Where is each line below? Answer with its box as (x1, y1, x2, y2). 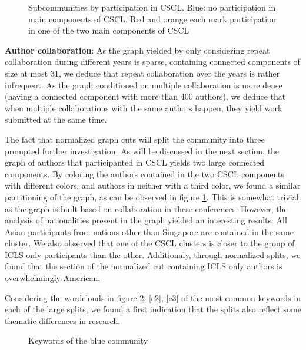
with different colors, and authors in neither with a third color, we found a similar (5, 179, 301, 191)
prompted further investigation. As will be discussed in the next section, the (5, 144, 280, 157)
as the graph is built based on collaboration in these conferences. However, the (5, 202, 288, 214)
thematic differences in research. (5, 314, 121, 326)
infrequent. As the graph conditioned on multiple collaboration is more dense (5, 78, 282, 91)
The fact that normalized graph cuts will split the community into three (5, 133, 265, 145)
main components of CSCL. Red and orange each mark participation (28, 12, 276, 25)
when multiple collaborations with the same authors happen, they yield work (5, 101, 282, 114)
